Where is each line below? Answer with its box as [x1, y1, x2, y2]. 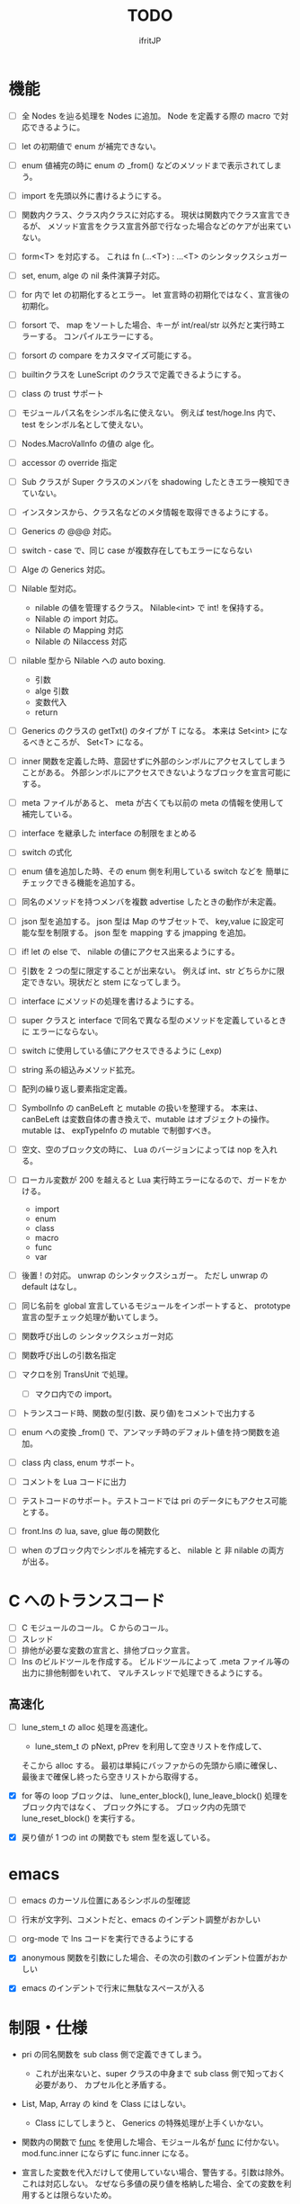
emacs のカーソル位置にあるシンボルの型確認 [21, 1895, 190, 1906]
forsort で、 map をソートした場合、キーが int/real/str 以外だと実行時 [21, 320, 278, 331]
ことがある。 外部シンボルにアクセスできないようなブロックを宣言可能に [21, 767, 291, 778]
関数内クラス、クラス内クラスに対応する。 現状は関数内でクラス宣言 [21, 209, 276, 220]
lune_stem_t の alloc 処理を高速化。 [21, 1722, 154, 1732]
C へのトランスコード [8, 1591, 165, 1611]
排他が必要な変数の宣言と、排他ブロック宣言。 [21, 1645, 195, 1655]
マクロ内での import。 [34, 1388, 118, 1399]
